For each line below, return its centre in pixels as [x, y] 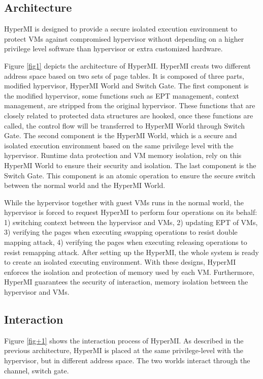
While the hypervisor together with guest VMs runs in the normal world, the [124, 202]
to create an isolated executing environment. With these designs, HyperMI [120, 262]
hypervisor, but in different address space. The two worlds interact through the [127, 360]
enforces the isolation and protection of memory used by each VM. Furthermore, [129, 272]
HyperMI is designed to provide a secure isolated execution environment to [121, 29]
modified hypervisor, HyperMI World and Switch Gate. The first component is [126, 86]
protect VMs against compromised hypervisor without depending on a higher [124, 38]
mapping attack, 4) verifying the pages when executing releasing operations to [126, 242]
